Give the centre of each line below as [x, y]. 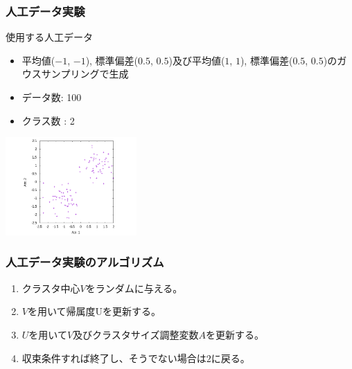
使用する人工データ [49, 37]
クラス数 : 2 [48, 120]
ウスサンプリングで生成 [75, 74]
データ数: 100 [52, 97]
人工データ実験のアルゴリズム [85, 262]
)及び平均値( [197, 60]
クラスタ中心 [51, 288]
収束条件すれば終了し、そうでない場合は [114, 358]
